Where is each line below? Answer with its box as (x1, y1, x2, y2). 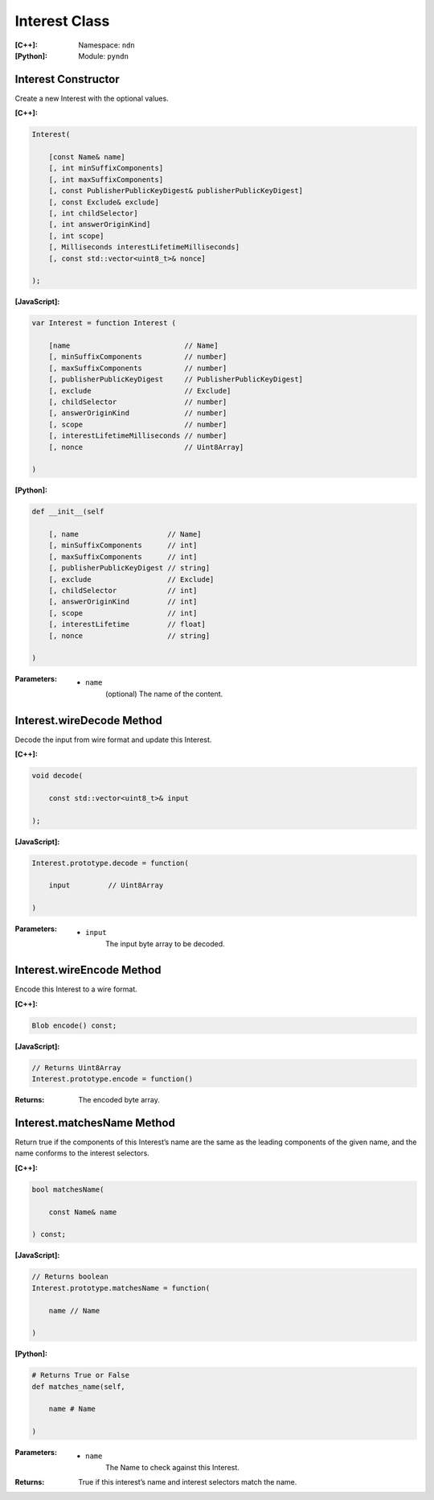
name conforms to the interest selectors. (14, 1148, 150, 1158)
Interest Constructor (14, 72, 120, 86)
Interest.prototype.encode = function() (31, 1074, 193, 1084)
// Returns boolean (31, 1272, 108, 1281)
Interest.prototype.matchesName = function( (31, 1284, 211, 1292)
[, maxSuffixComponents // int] (48, 552, 198, 561)
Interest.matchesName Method (14, 1115, 176, 1130)
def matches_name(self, (31, 1382, 126, 1391)
